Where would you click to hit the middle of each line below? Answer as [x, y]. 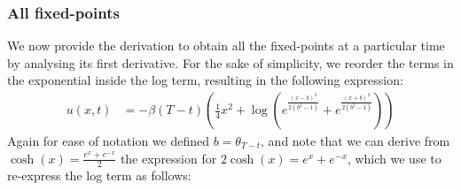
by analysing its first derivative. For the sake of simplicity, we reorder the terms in [230, 62]
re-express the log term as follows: [99, 175]
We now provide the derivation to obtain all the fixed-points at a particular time [226, 46]
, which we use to [394, 158]
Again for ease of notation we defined [109, 141]
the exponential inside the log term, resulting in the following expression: [205, 80]
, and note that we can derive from [356, 141]
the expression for [168, 158]
